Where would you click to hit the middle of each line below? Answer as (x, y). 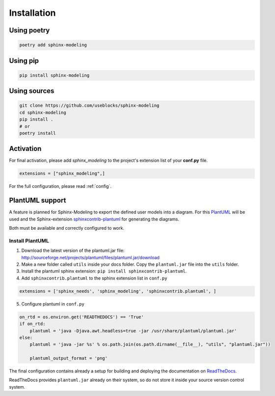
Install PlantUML (29, 241)
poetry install (38, 133)
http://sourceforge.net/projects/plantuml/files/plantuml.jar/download (90, 257)
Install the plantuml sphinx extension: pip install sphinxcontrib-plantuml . (104, 271)
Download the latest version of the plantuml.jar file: (73, 250)
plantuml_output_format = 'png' (69, 358)
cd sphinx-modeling (43, 112)
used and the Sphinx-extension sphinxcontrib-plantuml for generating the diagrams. (94, 219)
